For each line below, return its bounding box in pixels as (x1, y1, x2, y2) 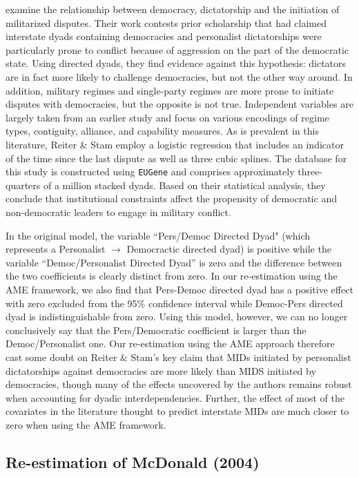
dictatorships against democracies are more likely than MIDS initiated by (6, 363, 316, 378)
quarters (6, 177, 41, 192)
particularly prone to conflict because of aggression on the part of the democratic (6, 42, 349, 57)
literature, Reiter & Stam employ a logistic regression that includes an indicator (6, 137, 344, 151)
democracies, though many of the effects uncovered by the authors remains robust (6, 377, 352, 391)
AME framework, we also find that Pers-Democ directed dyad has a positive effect (6, 282, 353, 296)
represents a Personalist (6, 242, 106, 256)
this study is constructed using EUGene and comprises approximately (6, 164, 295, 179)
